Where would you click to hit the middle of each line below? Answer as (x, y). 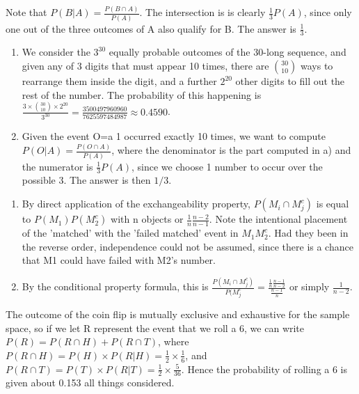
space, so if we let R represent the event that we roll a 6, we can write (155, 328)
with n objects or (147, 219)
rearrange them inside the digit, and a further (119, 81)
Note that (26, 12)
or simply (309, 286)
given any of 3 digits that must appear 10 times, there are (145, 66)
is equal (333, 204)
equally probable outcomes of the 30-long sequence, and (228, 52)
